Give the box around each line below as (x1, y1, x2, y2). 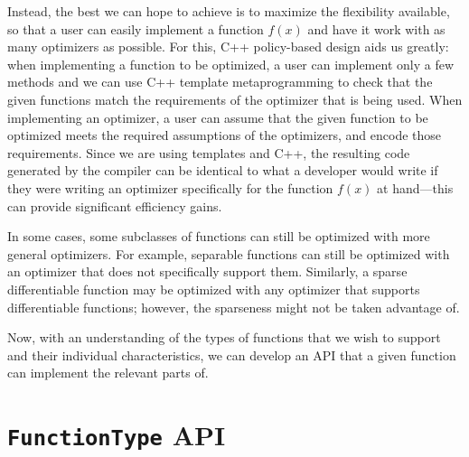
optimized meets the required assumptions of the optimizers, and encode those (7, 126, 442, 145)
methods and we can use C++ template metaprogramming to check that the (7, 72, 433, 91)
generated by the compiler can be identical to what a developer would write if (7, 161, 438, 180)
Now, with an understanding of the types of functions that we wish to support (7, 328, 441, 347)
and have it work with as (307, 19, 446, 38)
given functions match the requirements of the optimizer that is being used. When (7, 89, 463, 108)
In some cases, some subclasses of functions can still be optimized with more (7, 227, 430, 246)
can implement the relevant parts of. (7, 363, 209, 382)
